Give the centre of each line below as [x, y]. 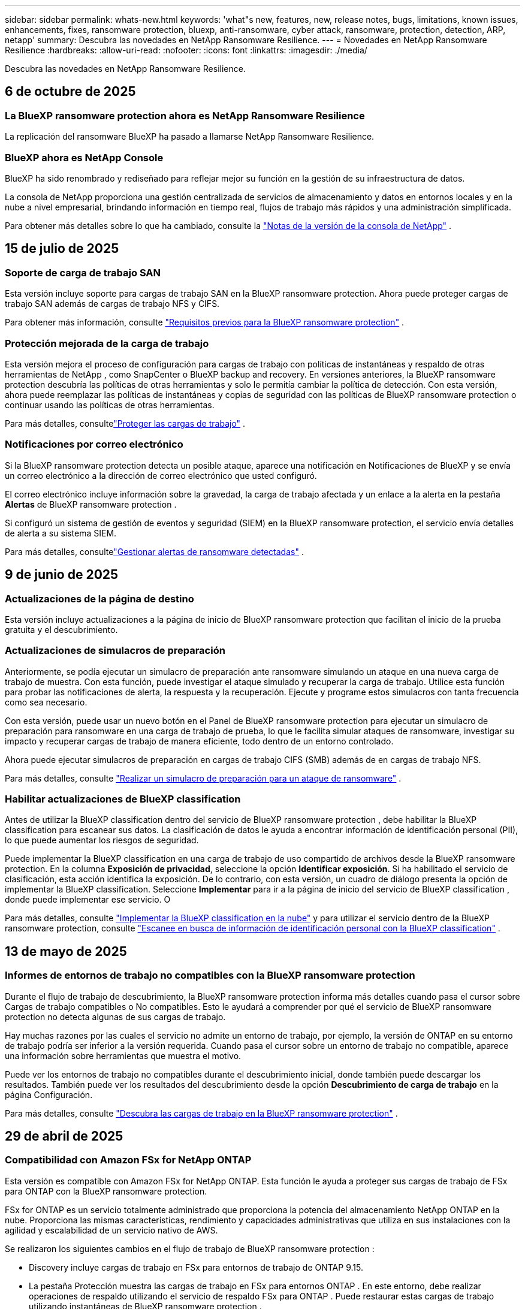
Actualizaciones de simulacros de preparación [115, 651]
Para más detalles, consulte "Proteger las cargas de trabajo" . [125, 423]
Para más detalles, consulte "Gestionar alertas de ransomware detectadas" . [154, 551]
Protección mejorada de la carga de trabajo [107, 343]
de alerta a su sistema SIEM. [61, 533]
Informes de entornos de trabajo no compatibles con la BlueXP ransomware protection [210, 975]
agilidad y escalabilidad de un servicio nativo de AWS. [111, 1230]
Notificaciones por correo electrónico [94, 444]
